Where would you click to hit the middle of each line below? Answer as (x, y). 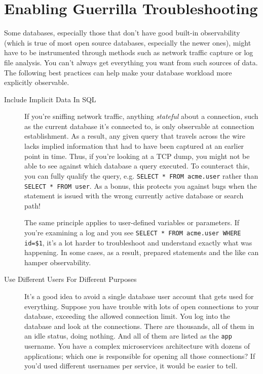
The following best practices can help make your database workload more (118, 72)
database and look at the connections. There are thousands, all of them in (139, 326)
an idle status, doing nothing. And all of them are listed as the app (128, 336)
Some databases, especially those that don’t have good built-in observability (122, 33)
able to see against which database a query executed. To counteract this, (137, 166)
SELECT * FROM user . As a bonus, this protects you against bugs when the (141, 185)
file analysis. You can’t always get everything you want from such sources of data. (131, 62)
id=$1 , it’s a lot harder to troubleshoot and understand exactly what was (138, 242)
